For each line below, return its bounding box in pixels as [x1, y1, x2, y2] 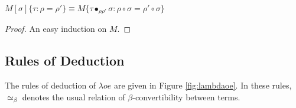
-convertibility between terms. [132, 90, 240, 103]
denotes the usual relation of [22, 90, 125, 103]
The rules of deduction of [5, 79, 96, 91]
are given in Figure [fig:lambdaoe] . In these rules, [113, 79, 292, 91]
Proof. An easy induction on [5, 22, 107, 35]
